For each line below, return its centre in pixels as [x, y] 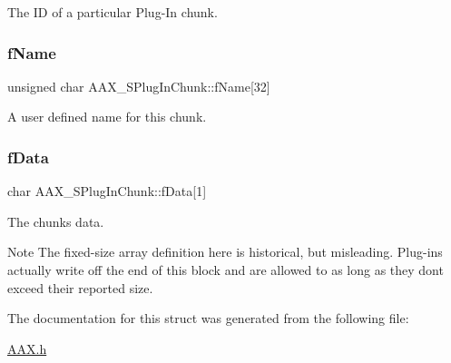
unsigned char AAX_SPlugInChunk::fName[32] [139, 86]
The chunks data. [56, 221]
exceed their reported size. [80, 287]
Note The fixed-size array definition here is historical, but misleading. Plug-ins [225, 252]
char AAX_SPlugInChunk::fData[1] [107, 191]
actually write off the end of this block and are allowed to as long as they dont [225, 270]
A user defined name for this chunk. [107, 117]
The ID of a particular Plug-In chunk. [113, 12]
